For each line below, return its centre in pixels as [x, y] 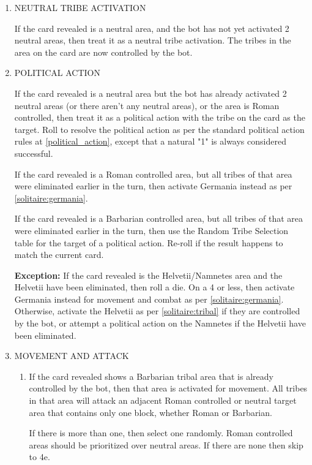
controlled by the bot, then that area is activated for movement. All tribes [168, 388]
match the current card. [59, 255]
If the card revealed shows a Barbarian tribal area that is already [151, 376]
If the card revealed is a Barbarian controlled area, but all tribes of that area [159, 218]
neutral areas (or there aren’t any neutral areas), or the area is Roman [147, 105]
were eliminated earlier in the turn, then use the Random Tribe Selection [151, 230]
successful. [34, 153]
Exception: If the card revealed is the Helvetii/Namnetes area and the [148, 275]
